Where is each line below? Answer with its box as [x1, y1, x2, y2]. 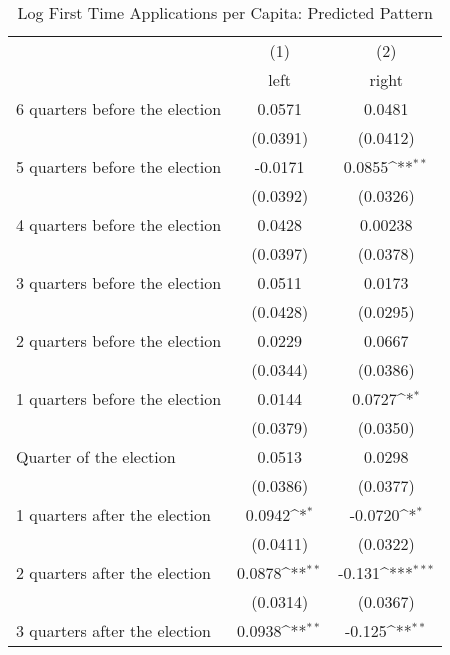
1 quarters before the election [16, 387, 222, 410]
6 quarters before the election [16, 97, 222, 120]
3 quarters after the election [16, 619, 211, 642]
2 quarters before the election [16, 329, 222, 352]
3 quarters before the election [16, 271, 222, 294]
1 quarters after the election [16, 503, 211, 526]
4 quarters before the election [16, 213, 222, 236]
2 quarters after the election [16, 561, 211, 584]
